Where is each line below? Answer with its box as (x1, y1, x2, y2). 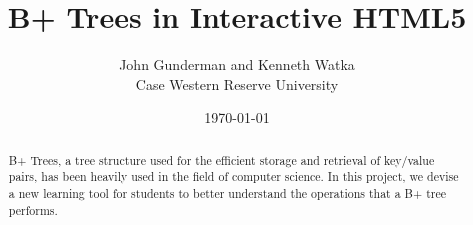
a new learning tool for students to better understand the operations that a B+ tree (8, 185, 447, 202)
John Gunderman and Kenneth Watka (119, 54, 355, 75)
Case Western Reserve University (135, 73, 339, 94)
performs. (8, 201, 58, 218)
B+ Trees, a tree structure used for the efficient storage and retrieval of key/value (8, 151, 435, 168)
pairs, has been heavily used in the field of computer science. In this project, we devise (8, 168, 459, 185)
